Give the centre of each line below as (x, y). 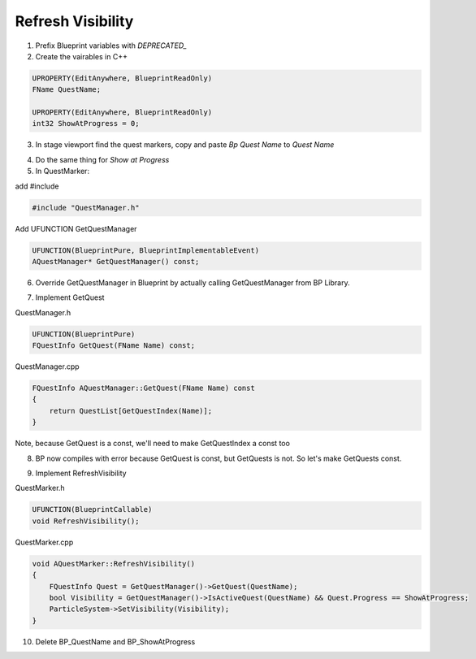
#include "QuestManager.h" (86, 208)
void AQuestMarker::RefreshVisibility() (113, 564)
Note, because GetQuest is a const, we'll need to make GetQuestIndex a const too (152, 444)
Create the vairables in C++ (81, 56)
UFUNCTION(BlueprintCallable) (92, 509)
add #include (37, 186)
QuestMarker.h (40, 488)
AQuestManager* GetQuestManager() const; (116, 261)
